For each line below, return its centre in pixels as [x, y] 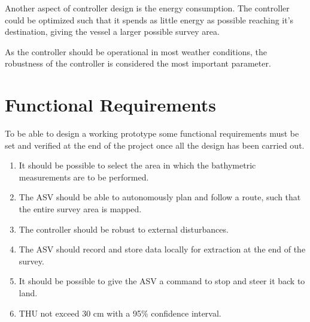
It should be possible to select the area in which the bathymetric [137, 165]
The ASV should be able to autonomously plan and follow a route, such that [160, 197]
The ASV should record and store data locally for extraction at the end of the [162, 249]
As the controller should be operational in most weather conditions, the [136, 51]
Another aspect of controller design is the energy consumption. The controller [147, 8]
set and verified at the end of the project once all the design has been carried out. [155, 145]
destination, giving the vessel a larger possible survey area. [112, 31]
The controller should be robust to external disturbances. [124, 229]
